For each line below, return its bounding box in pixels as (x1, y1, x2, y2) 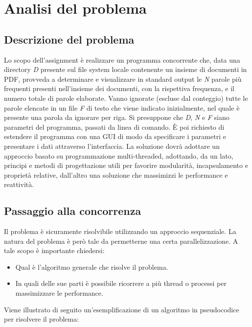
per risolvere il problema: (4, 314, 79, 324)
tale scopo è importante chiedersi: (4, 245, 105, 256)
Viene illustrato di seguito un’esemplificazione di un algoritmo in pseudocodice (4, 304, 239, 314)
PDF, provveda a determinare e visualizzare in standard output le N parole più (4, 73, 242, 84)
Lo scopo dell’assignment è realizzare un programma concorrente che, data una (4, 54, 240, 65)
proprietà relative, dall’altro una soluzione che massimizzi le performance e (4, 169, 228, 180)
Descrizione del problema (4, 31, 135, 47)
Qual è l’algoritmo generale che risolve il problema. (15, 261, 168, 272)
